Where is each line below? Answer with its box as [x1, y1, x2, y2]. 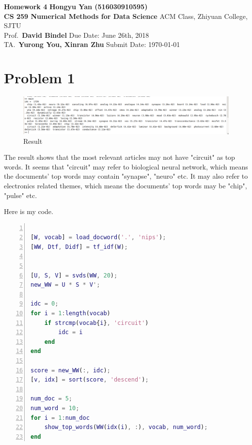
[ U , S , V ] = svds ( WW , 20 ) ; [31, 272, 118, 279]
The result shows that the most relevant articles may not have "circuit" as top [4, 152, 235, 162]
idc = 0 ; [31, 300, 59, 307]
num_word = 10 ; [31, 404, 79, 412]
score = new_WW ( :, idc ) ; [31, 367, 110, 374]
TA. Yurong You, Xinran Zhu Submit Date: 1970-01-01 [4, 39, 180, 49]
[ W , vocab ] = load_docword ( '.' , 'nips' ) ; [31, 234, 166, 241]
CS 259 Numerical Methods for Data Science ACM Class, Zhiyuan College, [4, 11, 248, 21]
